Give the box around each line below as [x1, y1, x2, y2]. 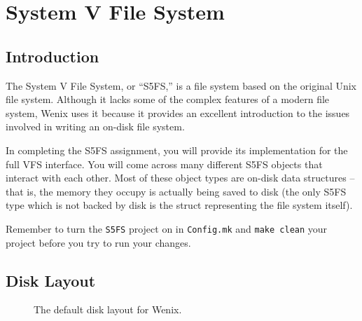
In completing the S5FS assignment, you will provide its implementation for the [6, 142, 348, 157]
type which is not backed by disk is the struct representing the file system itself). [6, 198, 353, 212]
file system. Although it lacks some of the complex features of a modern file [6, 92, 330, 107]
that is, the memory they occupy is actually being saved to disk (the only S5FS [6, 184, 347, 198]
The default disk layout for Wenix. [34, 302, 182, 317]
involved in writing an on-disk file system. [6, 119, 185, 134]
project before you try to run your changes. [6, 235, 191, 250]
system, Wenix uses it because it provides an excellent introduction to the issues [6, 105, 350, 120]
